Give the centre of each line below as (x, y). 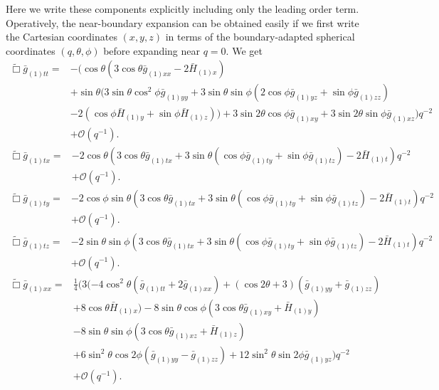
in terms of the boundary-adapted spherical (260, 37)
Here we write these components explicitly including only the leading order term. (183, 9)
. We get (244, 50)
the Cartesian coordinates (62, 37)
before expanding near (152, 50)
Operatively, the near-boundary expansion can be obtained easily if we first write (183, 22)
